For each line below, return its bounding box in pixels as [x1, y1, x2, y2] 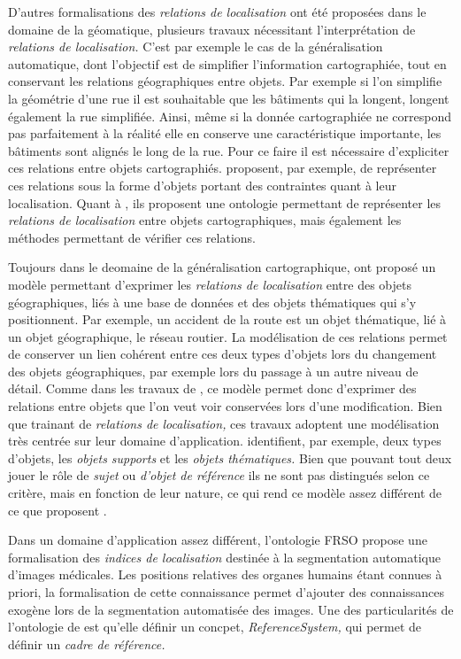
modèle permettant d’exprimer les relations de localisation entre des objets [8, 275, 411, 293]
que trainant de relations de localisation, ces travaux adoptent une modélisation [8, 414, 440, 432]
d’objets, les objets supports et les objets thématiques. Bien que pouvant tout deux [8, 448, 452, 467]
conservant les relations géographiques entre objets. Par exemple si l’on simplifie [8, 72, 442, 90]
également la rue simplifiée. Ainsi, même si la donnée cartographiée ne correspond [8, 106, 451, 125]
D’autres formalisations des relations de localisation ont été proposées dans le [8, 3, 426, 20]
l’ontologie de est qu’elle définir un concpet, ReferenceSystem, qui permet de [8, 617, 422, 636]
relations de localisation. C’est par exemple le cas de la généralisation [8, 37, 383, 56]
